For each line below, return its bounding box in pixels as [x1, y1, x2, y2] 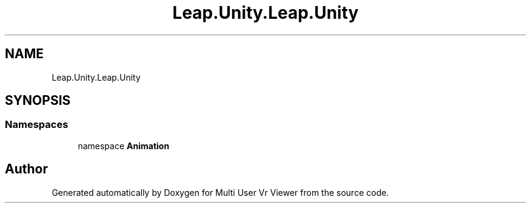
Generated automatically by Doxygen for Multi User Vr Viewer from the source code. [52, 187, 389, 198]
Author [5, 161, 48, 177]
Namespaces [5, 118, 68, 131]
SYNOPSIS [5, 93, 71, 109]
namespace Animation [78, 140, 170, 151]
